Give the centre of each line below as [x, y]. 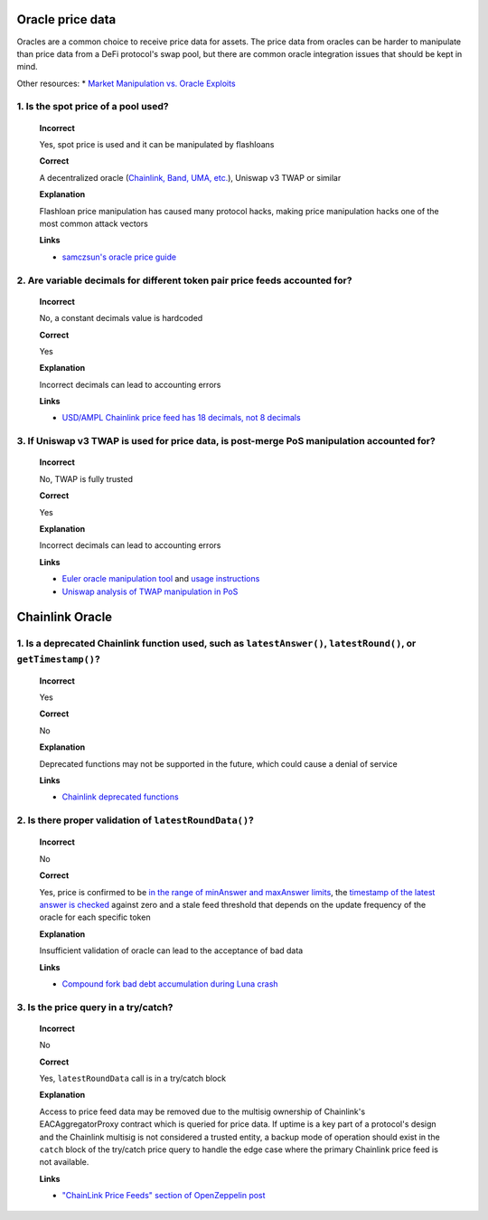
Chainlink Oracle [65, 617]
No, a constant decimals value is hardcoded [121, 318]
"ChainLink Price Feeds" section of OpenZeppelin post [164, 1196]
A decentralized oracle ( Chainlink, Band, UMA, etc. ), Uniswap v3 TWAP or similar [190, 177]
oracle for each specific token [95, 917]
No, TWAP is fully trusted [86, 478]
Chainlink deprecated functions [121, 797]
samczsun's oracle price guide [119, 257]
